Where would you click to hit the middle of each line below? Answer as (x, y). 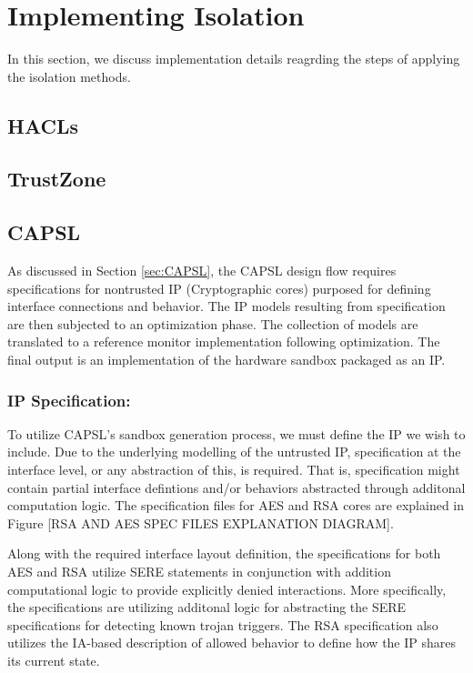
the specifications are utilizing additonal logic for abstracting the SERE (207, 607)
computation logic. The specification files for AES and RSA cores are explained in (236, 505)
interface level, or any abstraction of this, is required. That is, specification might (234, 470)
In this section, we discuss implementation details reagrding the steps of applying (234, 59)
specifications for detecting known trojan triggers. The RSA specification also (223, 624)
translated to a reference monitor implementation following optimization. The (224, 342)
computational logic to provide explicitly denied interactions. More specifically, (227, 589)
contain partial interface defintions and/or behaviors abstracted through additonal (236, 487)
